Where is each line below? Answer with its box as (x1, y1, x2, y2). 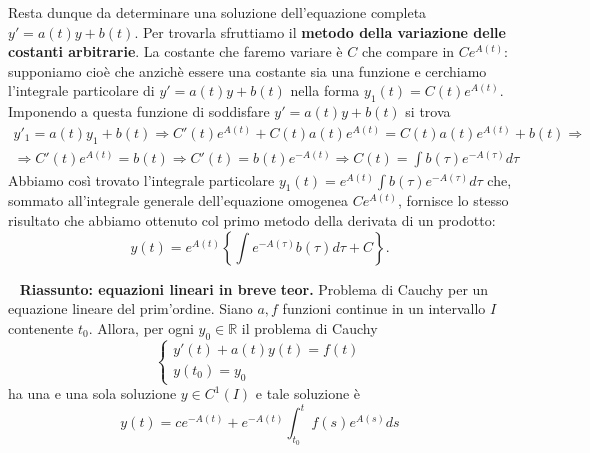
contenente (8, 317, 74, 338)
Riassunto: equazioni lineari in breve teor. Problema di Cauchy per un (19, 278, 489, 299)
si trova (405, 101, 451, 122)
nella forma (290, 80, 360, 101)
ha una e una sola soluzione (8, 383, 177, 403)
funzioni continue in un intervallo (282, 298, 486, 319)
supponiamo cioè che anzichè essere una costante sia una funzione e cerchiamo (8, 60, 487, 81)
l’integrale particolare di (8, 80, 155, 101)
